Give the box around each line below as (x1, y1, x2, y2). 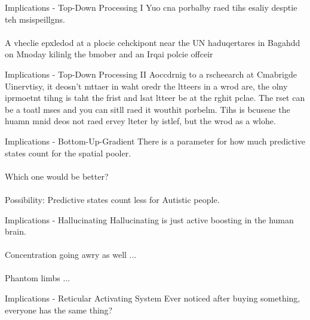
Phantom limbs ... (5, 272, 70, 284)
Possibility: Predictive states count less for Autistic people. (5, 193, 220, 205)
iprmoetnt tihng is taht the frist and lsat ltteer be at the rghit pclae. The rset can (5, 91, 305, 104)
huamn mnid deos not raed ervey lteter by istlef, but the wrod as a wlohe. (5, 115, 276, 127)
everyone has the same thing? (5, 303, 113, 316)
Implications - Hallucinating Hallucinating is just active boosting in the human (5, 213, 294, 226)
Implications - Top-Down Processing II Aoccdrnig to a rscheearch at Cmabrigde (5, 67, 297, 80)
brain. (5, 225, 26, 238)
